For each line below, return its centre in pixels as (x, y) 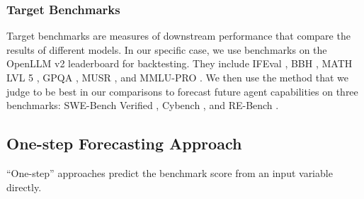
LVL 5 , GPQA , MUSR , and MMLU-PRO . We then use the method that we (178, 77)
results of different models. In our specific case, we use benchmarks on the (167, 49)
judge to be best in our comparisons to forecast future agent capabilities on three (182, 91)
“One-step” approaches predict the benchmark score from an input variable (170, 172)
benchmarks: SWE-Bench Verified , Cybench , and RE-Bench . (143, 105)
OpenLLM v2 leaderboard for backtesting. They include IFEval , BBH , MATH (180, 63)
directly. (24, 187)
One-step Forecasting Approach (124, 143)
